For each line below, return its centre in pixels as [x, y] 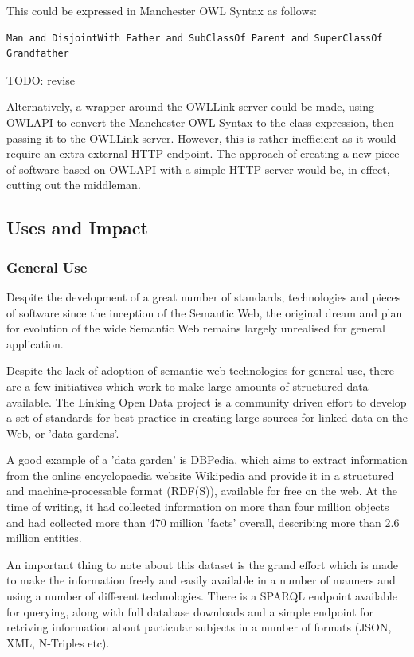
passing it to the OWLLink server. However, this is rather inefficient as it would [201, 138]
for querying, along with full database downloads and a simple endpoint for [190, 611]
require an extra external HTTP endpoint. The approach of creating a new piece [203, 153]
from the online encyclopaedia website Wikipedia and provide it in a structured [200, 475]
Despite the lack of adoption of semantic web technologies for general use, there [201, 370]
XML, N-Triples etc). [58, 642]
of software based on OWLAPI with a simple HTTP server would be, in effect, [198, 169]
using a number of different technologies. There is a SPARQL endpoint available [202, 596]
